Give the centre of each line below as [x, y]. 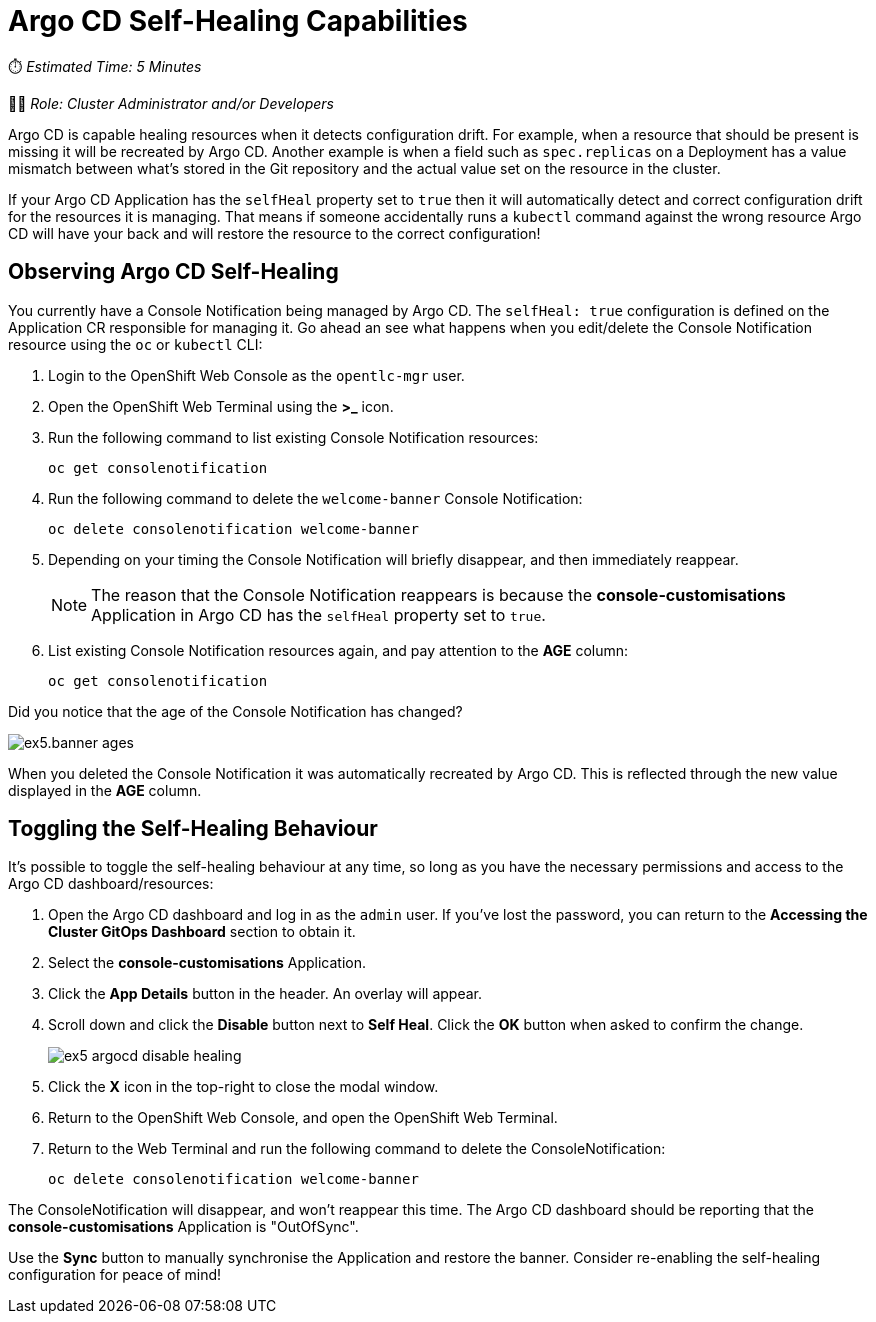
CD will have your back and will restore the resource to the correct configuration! [274, 233]
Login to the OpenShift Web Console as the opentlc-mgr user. [256, 375]
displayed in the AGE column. [105, 790]
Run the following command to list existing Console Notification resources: [293, 437]
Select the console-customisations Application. [207, 963]
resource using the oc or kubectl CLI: [135, 344]
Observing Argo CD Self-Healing [173, 272]
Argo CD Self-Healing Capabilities [238, 21]
